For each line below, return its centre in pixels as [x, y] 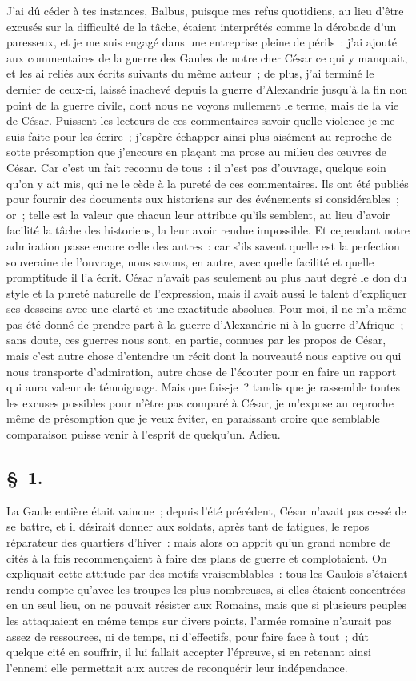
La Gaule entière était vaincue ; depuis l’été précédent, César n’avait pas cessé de [206, 510]
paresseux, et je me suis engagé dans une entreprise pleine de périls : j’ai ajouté [202, 42]
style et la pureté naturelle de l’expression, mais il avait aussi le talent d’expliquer [207, 292]
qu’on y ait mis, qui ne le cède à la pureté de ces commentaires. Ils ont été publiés [208, 183]
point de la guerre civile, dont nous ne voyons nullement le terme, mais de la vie [203, 104]
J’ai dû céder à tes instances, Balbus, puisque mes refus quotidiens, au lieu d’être [205, 10]
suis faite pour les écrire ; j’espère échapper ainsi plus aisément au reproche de [199, 136]
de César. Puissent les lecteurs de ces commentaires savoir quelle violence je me [201, 120]
